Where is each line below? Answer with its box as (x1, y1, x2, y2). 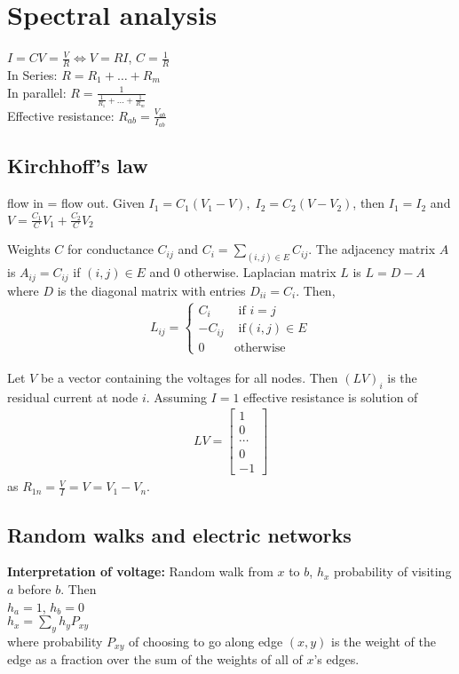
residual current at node (7, 387, 138, 406)
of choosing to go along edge (128, 632, 283, 651)
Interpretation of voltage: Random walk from (7, 562, 273, 581)
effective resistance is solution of (243, 387, 418, 406)
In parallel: (7, 83, 67, 101)
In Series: (7, 65, 58, 83)
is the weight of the (331, 632, 436, 651)
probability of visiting (334, 562, 452, 581)
